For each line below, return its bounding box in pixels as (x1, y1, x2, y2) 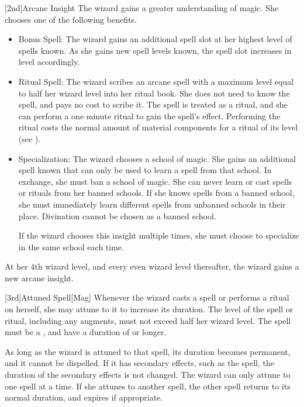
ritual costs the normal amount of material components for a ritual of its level (18, 121, 298, 133)
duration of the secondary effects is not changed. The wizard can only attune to (5, 368, 291, 381)
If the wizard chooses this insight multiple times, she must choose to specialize (18, 229, 299, 242)
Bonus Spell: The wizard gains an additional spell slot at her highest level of (18, 33, 292, 45)
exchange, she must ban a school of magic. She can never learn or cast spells (18, 175, 292, 187)
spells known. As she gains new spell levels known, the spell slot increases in (18, 44, 292, 56)
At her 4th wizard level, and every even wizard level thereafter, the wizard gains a (5, 260, 299, 273)
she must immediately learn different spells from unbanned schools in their (18, 198, 286, 210)
